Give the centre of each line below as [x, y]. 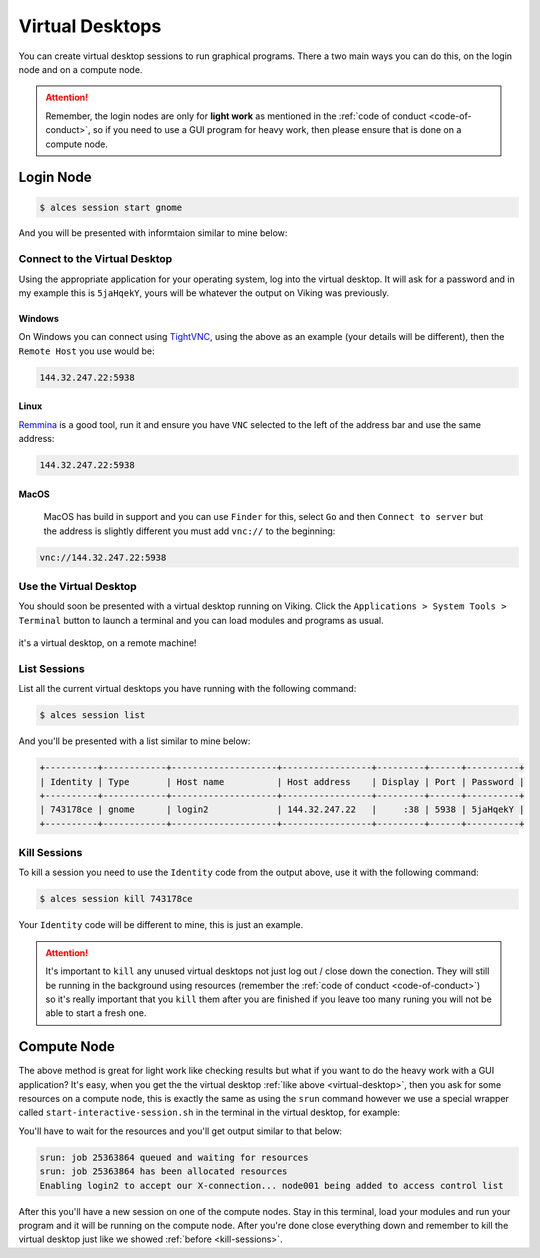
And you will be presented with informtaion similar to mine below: [153, 233]
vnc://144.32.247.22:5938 [103, 557]
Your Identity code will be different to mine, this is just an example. [161, 925]
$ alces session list [92, 715]
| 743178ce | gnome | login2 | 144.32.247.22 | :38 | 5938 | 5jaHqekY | [282, 809]
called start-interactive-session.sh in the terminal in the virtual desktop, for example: [209, 1112]
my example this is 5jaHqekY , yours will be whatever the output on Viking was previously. [204, 293]
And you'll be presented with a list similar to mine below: [134, 741]
